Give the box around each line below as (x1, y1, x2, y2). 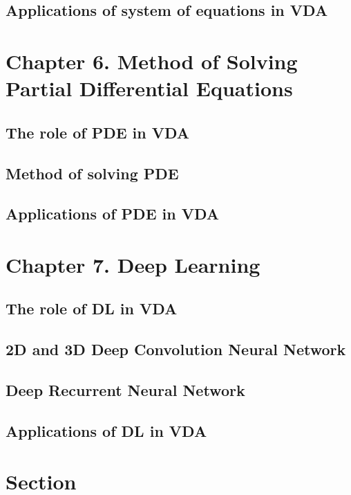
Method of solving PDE (6, 162, 179, 183)
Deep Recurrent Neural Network (6, 379, 245, 401)
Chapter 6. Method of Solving (6, 46, 298, 75)
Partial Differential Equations (6, 74, 293, 102)
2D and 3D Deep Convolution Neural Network (6, 339, 346, 360)
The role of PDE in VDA (6, 121, 190, 143)
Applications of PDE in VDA (6, 203, 220, 224)
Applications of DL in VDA (6, 420, 207, 441)
